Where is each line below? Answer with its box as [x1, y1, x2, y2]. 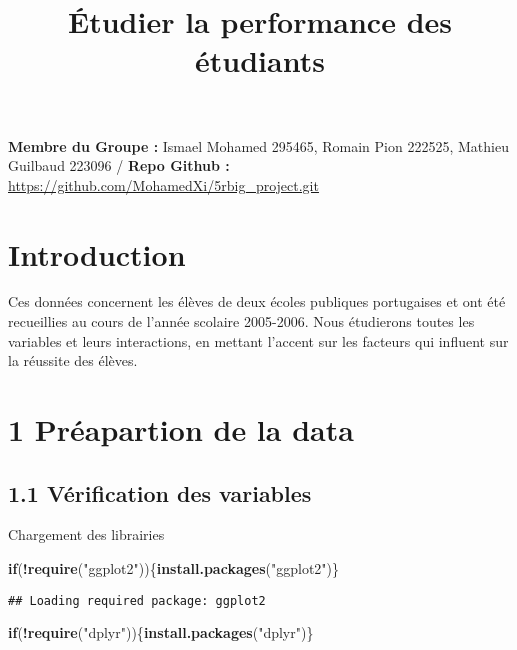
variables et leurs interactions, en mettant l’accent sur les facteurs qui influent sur [8, 330, 509, 351]
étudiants [195, 40, 325, 81]
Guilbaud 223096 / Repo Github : [8, 155, 230, 176]
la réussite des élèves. [8, 350, 138, 371]
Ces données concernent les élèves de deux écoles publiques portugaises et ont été [8, 291, 506, 312]
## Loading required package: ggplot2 [8, 593, 266, 608]
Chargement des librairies [8, 524, 165, 545]
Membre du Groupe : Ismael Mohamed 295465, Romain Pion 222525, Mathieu [8, 135, 509, 156]
